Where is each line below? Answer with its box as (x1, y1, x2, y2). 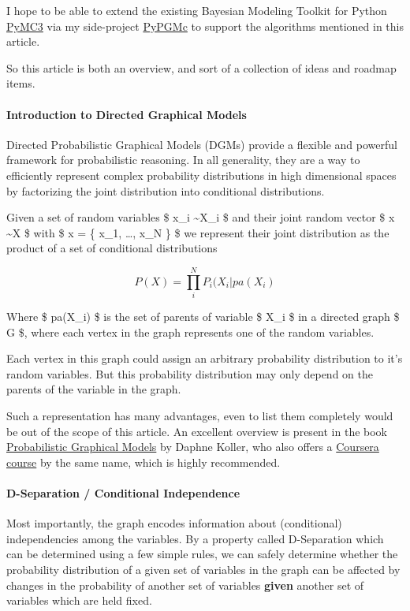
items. (6, 75, 35, 91)
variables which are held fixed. (6, 592, 152, 609)
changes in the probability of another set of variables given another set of (6, 576, 364, 593)
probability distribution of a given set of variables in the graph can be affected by (6, 561, 401, 577)
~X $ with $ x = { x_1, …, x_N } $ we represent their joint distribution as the (6, 224, 389, 240)
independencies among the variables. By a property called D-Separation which (6, 530, 384, 546)
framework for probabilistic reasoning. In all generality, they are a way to (6, 151, 360, 168)
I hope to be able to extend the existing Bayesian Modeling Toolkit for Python (6, 2, 387, 18)
